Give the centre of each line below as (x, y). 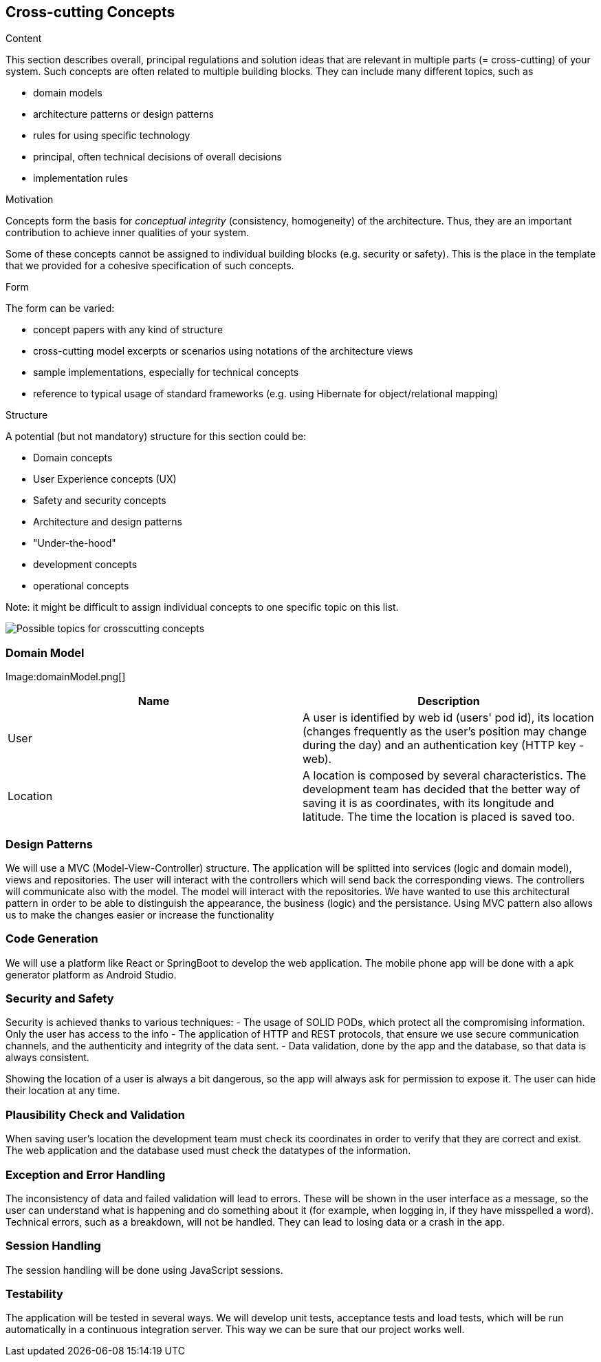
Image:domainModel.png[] (66, 677)
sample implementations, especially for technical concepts (166, 373)
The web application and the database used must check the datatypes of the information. (208, 1151)
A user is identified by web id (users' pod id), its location (448, 718)
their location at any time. (63, 1091)
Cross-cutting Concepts (90, 12)
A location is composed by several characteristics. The (445, 776)
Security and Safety (60, 999)
